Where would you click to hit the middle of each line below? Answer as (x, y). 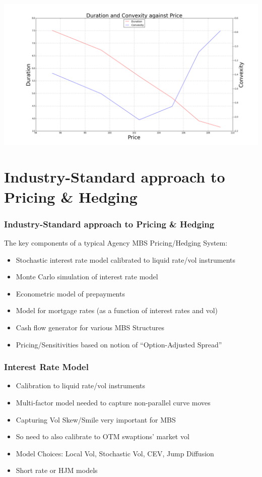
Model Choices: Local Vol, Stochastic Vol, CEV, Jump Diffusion (115, 453)
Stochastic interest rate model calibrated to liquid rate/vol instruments (126, 259)
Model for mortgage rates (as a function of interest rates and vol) (117, 310)
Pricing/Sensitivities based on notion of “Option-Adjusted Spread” (119, 344)
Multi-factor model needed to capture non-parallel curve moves (113, 402)
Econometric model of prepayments (70, 293)
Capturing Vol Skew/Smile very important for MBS (96, 419)
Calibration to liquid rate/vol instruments (80, 385)
